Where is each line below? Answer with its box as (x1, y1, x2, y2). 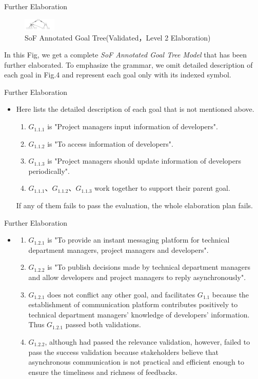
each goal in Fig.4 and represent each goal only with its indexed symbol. (4, 69, 231, 80)
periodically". (28, 165, 70, 176)
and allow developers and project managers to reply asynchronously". (28, 272, 246, 283)
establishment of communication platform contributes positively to (28, 299, 238, 310)
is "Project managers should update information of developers (47, 155, 241, 166)
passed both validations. (65, 319, 141, 330)
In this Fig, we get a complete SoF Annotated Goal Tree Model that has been (4, 49, 247, 60)
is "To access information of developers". (47, 138, 173, 149)
